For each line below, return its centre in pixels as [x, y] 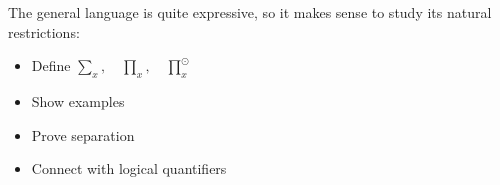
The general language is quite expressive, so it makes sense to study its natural [250, 12]
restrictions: [44, 31]
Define [51, 65]
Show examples [78, 100]
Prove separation [83, 134]
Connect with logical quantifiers [129, 168]
